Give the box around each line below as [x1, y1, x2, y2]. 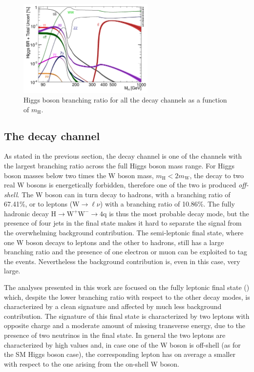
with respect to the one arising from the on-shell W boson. [4, 358, 179, 369]
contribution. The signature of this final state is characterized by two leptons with [4, 310, 250, 321]
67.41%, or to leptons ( [4, 199, 73, 209]
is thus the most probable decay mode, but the [109, 208, 249, 218]
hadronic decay [4, 208, 49, 218]
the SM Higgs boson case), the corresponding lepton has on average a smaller [4, 349, 235, 359]
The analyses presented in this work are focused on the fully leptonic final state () [4, 282, 250, 292]
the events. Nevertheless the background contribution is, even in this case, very [4, 256, 240, 266]
